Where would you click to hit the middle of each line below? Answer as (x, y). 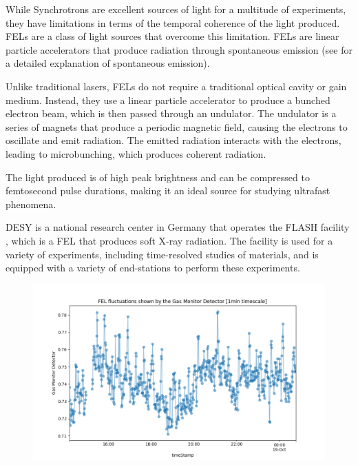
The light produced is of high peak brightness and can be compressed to (158, 177)
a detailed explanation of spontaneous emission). (108, 63)
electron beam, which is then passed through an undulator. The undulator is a (171, 113)
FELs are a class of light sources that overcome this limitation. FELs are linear (172, 36)
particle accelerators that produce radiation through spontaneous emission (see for (179, 49)
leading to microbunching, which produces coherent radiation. (136, 153)
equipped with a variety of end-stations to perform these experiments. (153, 268)
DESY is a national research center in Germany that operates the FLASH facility (178, 227)
